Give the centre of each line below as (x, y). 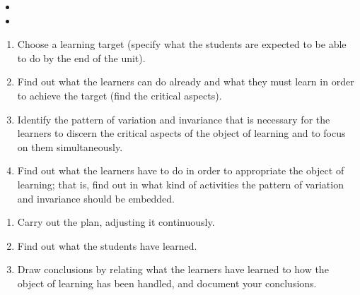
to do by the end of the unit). (81, 58)
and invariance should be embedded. (96, 198)
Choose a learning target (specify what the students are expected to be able (182, 44)
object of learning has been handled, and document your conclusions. (167, 283)
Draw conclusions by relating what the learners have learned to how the (173, 269)
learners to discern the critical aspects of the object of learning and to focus (181, 133)
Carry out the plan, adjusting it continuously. (116, 222)
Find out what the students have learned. (107, 245)
